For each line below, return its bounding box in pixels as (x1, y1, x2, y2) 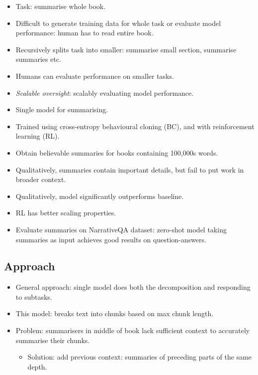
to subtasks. (15, 291, 52, 302)
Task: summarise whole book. (15, 1, 106, 11)
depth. (27, 361, 47, 372)
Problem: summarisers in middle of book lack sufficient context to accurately (15, 325, 250, 336)
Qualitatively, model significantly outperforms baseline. (15, 190, 184, 201)
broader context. (15, 174, 66, 185)
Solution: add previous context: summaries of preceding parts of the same (27, 352, 252, 362)
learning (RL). (15, 131, 60, 141)
